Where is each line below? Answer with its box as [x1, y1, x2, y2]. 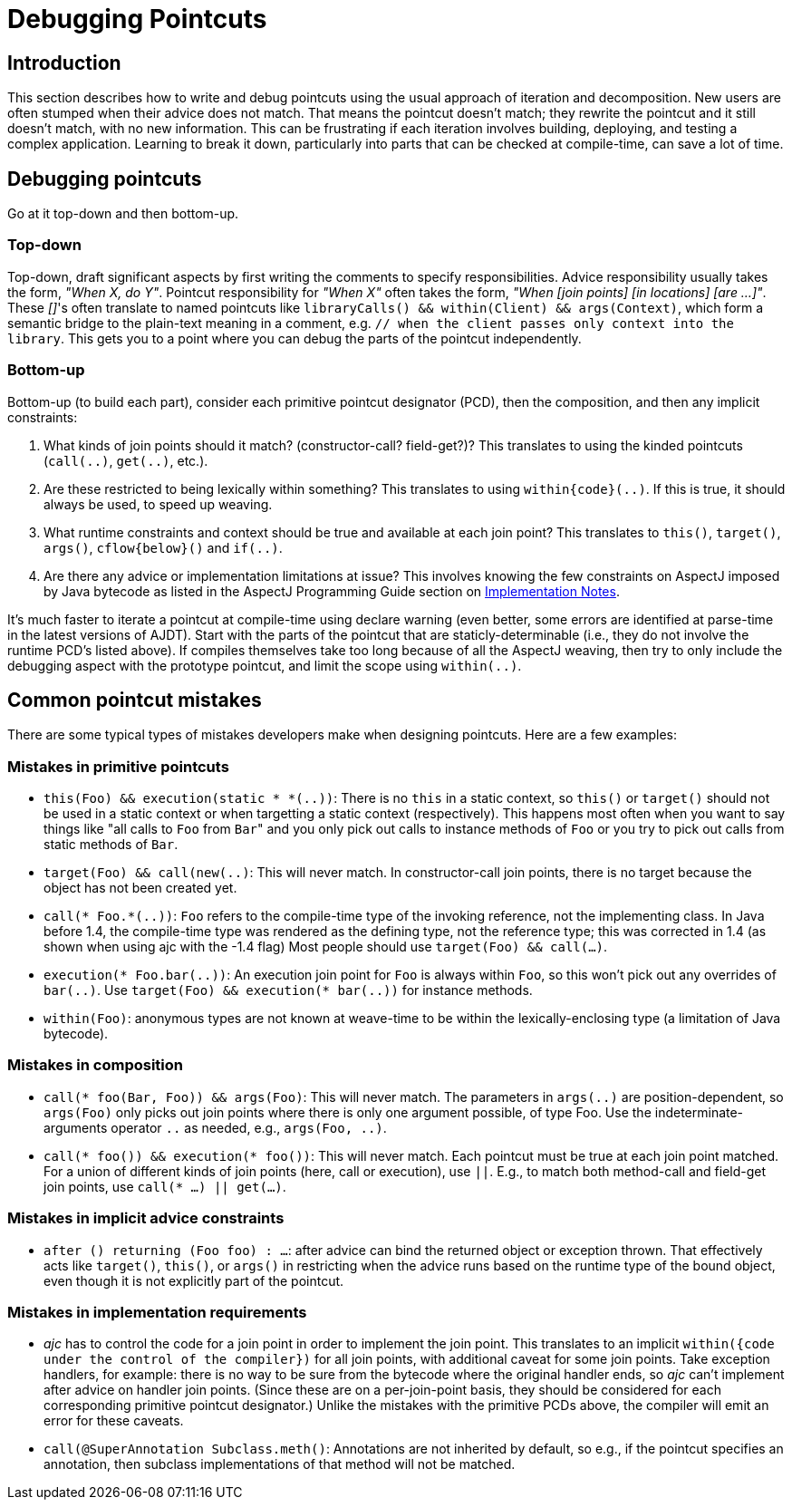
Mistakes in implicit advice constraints [7, 1209, 285, 1228]
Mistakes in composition [7, 1056, 183, 1075]
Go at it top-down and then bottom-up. [7, 206, 239, 222]
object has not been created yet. [43, 880, 237, 896]
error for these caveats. [43, 1413, 184, 1429]
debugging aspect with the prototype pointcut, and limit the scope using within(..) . [7, 657, 522, 673]
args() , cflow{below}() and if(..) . [43, 539, 283, 555]
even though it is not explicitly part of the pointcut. [43, 1272, 344, 1289]
